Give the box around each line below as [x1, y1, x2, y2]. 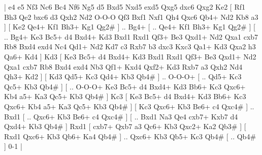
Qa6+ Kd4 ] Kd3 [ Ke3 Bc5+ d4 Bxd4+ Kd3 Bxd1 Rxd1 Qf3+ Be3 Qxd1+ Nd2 [4, 51, 256, 61]
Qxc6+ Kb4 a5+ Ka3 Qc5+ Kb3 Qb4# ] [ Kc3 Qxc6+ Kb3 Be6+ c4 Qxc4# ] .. [4, 101, 254, 111]
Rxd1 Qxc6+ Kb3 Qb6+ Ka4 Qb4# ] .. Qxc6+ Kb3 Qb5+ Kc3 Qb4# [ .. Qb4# [4, 131, 256, 141]
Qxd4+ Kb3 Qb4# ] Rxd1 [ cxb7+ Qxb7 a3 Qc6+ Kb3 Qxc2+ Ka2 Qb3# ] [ [4, 121, 246, 132]
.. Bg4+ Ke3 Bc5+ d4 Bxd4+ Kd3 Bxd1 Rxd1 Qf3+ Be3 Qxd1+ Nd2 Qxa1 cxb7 [4, 31, 258, 42]
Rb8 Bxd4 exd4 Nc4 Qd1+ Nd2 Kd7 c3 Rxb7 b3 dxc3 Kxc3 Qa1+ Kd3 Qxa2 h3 [4, 41, 256, 52]
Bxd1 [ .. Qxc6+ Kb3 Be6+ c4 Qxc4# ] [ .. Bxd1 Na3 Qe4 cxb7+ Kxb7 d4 [4, 111, 238, 121]
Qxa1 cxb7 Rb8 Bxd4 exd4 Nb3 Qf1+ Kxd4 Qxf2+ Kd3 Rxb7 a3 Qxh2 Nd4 [4, 61, 243, 72]
